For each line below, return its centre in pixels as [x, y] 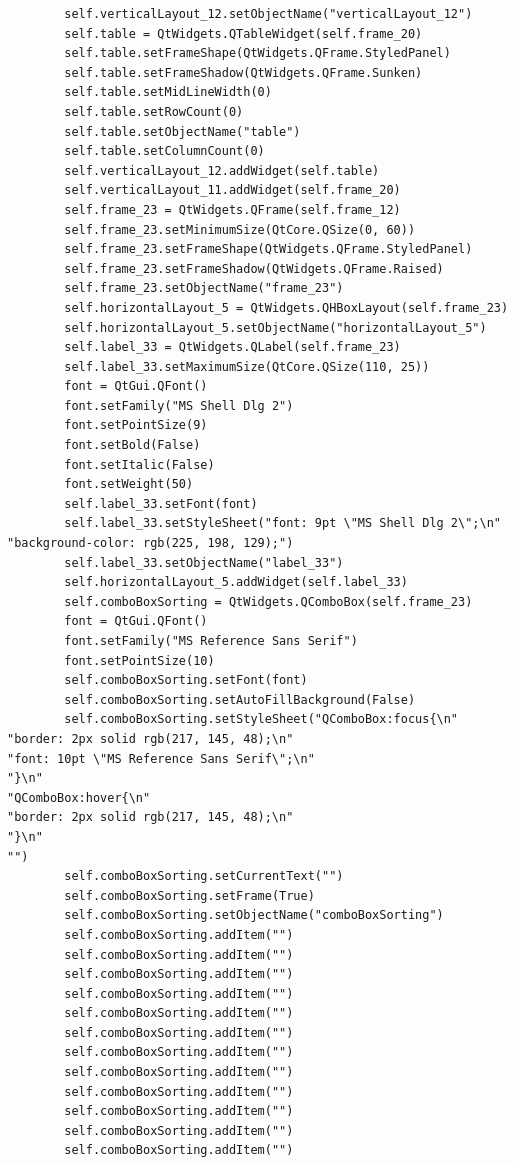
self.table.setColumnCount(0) [164, 151]
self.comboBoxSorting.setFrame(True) [189, 895]
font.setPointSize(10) [139, 660]
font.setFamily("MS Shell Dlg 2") [179, 405]
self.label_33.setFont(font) [161, 503]
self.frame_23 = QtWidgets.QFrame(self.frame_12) [232, 209]
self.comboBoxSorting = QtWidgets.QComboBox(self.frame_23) [268, 601]
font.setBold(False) [132, 445]
